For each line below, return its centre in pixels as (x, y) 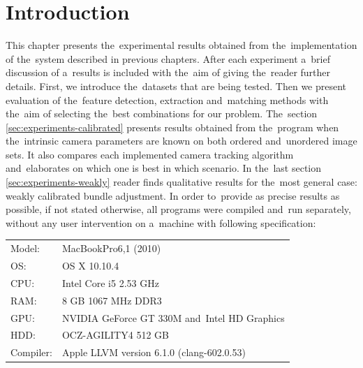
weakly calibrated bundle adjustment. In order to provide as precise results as (173, 195)
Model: (25, 248)
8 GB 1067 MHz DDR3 (112, 300)
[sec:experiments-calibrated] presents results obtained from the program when (172, 127)
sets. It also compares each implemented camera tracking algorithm (150, 154)
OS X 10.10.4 (90, 266)
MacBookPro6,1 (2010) (111, 248)
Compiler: (31, 352)
